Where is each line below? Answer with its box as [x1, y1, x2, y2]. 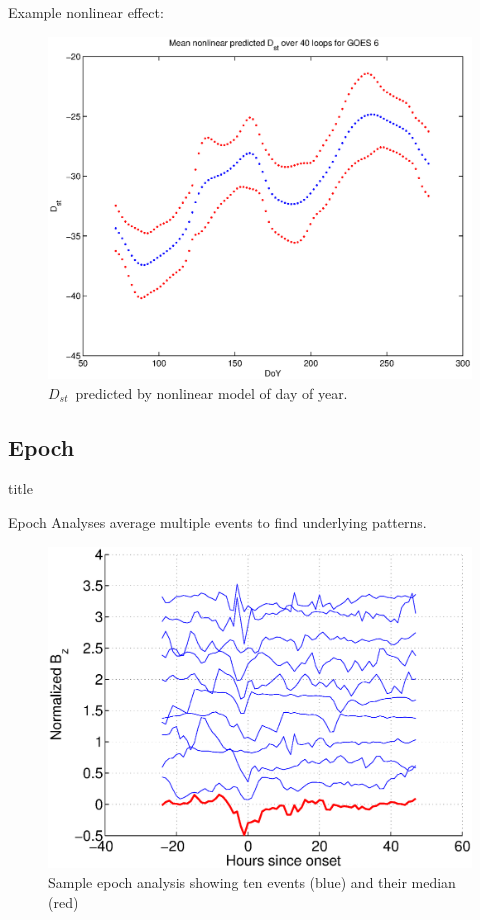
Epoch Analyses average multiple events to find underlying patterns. [8, 512, 427, 532]
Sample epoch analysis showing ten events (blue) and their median [48, 871, 456, 892]
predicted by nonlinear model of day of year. [75, 382, 348, 403]
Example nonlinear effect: [8, 2, 164, 22]
